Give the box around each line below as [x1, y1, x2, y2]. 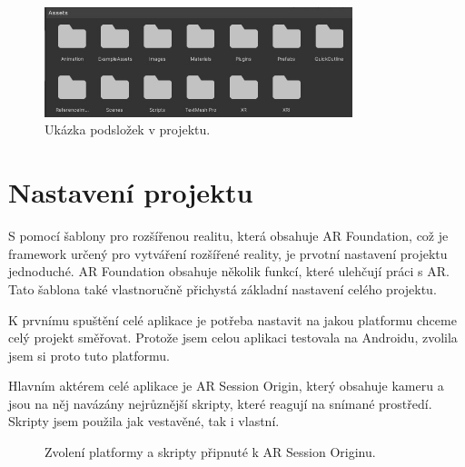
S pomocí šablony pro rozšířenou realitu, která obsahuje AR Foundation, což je [8, 226, 449, 245]
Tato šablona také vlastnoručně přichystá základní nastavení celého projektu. [8, 279, 437, 298]
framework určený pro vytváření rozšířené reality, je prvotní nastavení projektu [8, 243, 448, 263]
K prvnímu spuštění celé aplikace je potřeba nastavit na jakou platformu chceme [8, 310, 457, 329]
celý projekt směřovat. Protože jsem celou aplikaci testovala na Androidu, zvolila [8, 328, 458, 347]
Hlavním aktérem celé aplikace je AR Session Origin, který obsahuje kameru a [8, 376, 444, 395]
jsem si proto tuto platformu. [8, 345, 170, 364]
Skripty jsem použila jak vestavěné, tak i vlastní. [8, 412, 280, 431]
